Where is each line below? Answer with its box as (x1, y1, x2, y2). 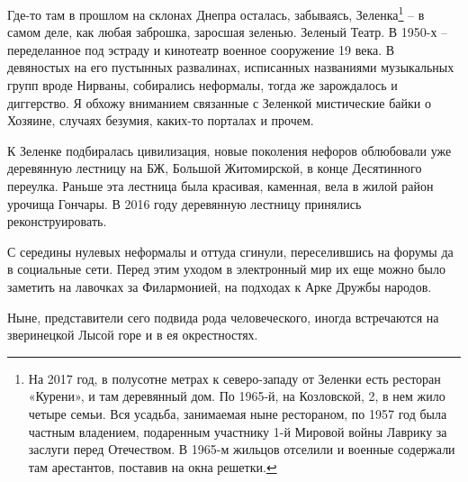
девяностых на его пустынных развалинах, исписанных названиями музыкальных (7, 58, 454, 77)
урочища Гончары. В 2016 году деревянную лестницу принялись (7, 194, 362, 213)
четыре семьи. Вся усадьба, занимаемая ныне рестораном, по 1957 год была (28, 404, 447, 423)
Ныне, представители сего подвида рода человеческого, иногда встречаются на (7, 307, 439, 326)
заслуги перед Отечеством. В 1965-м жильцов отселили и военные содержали (28, 440, 455, 459)
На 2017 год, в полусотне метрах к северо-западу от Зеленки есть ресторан (28, 368, 441, 387)
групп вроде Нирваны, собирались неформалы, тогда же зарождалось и (7, 76, 398, 95)
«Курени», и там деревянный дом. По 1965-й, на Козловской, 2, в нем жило (28, 387, 445, 405)
